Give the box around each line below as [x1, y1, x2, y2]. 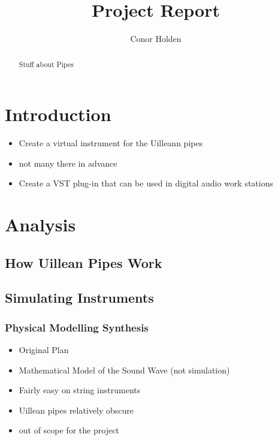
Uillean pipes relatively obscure [19, 403, 134, 416]
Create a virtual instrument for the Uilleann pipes [19, 137, 203, 149]
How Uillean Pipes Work [5, 253, 162, 272]
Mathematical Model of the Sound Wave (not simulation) [19, 363, 230, 376]
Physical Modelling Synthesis [5, 320, 149, 334]
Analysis [5, 212, 76, 237]
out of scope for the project [19, 424, 119, 436]
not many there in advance [19, 156, 117, 169]
